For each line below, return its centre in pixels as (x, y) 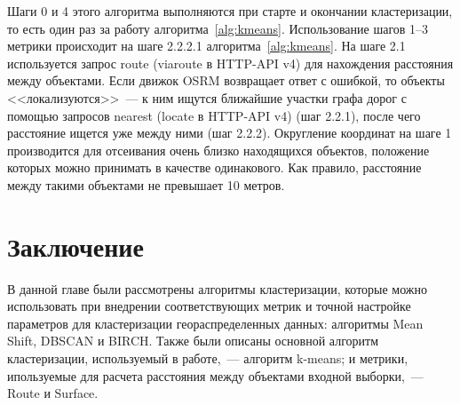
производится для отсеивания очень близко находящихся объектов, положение (218, 150)
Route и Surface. (53, 393)
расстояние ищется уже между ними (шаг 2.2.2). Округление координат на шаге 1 (230, 133)
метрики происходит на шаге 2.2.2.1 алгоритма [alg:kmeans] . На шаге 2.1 (206, 46)
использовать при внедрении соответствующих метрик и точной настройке (209, 306)
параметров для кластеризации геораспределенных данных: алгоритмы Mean (215, 323)
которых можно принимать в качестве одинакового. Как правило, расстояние (214, 167)
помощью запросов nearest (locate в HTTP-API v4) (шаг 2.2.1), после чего (214, 115)
